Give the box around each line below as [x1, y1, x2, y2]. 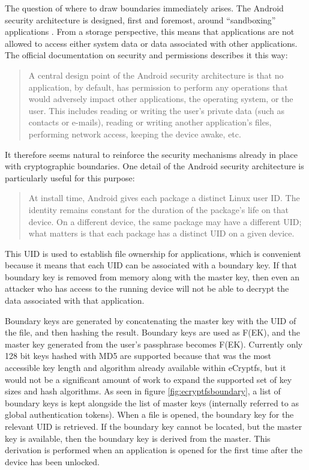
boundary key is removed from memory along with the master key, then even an [5, 270, 300, 283]
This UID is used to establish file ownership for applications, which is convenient [5, 247, 301, 259]
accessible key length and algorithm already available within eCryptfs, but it [5, 361, 286, 374]
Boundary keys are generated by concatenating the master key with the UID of [5, 314, 296, 327]
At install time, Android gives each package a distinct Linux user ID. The [28, 191, 300, 204]
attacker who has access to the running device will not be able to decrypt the [5, 282, 289, 295]
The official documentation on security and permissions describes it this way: [5, 49, 288, 61]
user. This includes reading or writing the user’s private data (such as [28, 104, 285, 116]
